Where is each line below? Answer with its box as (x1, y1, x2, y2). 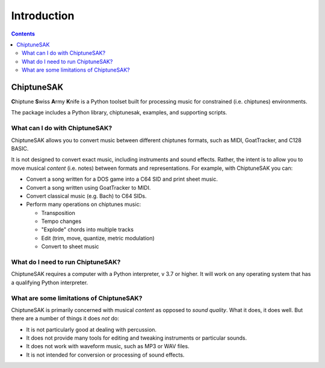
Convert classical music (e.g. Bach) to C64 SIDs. (26, 192, 147, 199)
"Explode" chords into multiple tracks (41, 226, 134, 233)
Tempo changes (41, 217, 81, 225)
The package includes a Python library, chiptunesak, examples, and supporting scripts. (11, 109, 227, 116)
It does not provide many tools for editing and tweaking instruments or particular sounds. (26, 334, 247, 341)
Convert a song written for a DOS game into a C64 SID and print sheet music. (26, 175, 218, 183)
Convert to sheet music (41, 243, 99, 250)
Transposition (41, 209, 75, 216)
